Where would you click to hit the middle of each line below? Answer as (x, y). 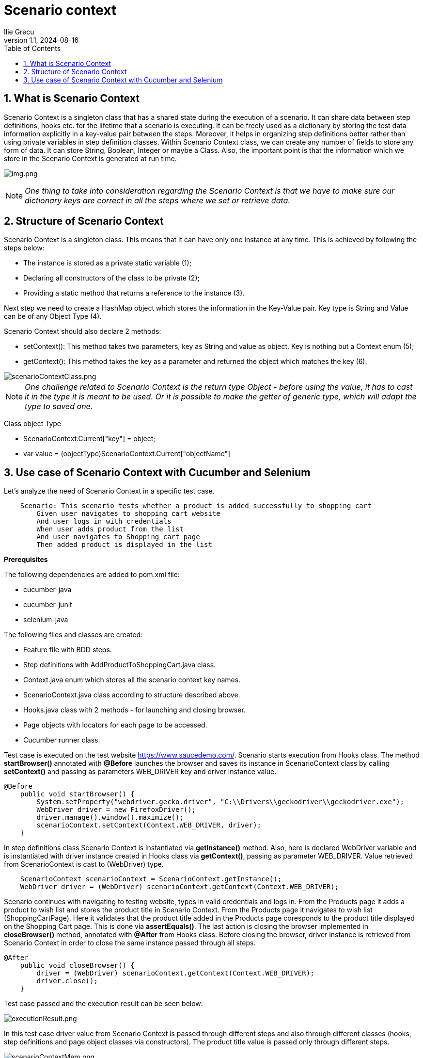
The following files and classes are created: (73, 635)
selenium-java (46, 620)
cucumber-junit (48, 605)
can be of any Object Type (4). (53, 316)
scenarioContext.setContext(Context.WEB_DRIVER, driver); (149, 825)
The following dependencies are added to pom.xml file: (92, 575)
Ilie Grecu (19, 32)
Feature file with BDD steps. (68, 650)
